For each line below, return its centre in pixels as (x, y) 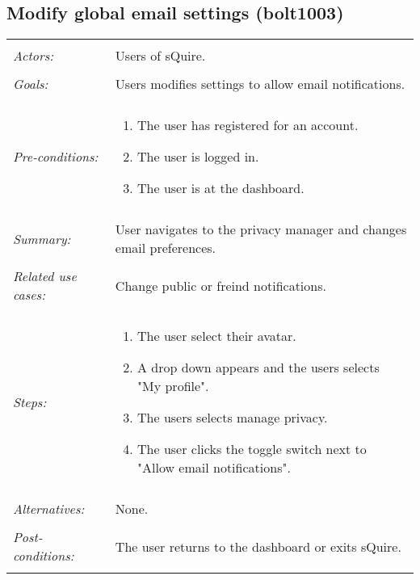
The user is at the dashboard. (221, 188)
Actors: (34, 56)
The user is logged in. (198, 157)
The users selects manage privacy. (233, 418)
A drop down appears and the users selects (258, 368)
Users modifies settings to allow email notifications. (260, 84)
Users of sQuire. (160, 56)
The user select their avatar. (217, 336)
